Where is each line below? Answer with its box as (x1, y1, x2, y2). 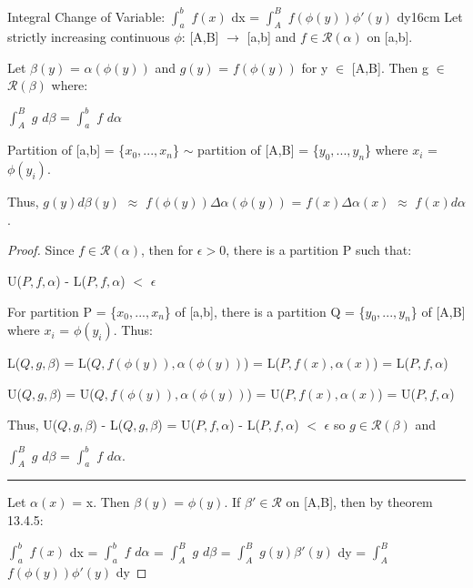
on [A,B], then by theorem (286, 492, 433, 512)
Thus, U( (7, 414, 58, 433)
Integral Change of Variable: (7, 6, 166, 25)
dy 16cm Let (397, 6, 463, 25)
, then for (140, 240, 194, 259)
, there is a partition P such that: (226, 240, 412, 259)
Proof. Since (7, 240, 75, 259)
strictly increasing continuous (7, 27, 170, 46)
